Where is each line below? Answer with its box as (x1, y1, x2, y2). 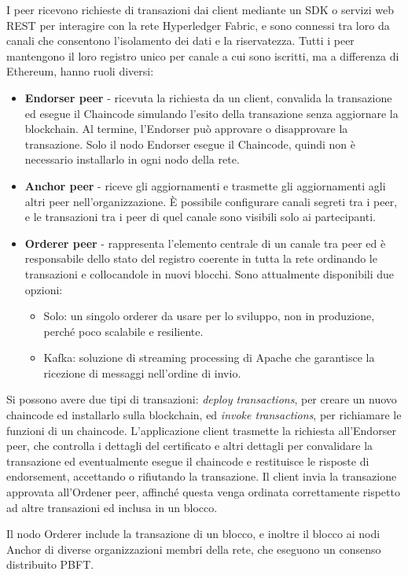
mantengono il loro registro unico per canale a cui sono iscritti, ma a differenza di (6, 47, 399, 64)
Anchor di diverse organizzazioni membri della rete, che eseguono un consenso (6, 540, 381, 557)
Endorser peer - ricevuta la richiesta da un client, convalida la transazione (24, 89, 392, 105)
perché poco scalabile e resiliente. (43, 323, 204, 339)
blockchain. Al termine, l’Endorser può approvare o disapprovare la (24, 120, 348, 137)
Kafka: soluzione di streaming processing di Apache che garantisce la (43, 349, 375, 366)
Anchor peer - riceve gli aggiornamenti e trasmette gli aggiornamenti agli (24, 177, 386, 194)
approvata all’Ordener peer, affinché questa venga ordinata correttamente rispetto (6, 484, 400, 500)
